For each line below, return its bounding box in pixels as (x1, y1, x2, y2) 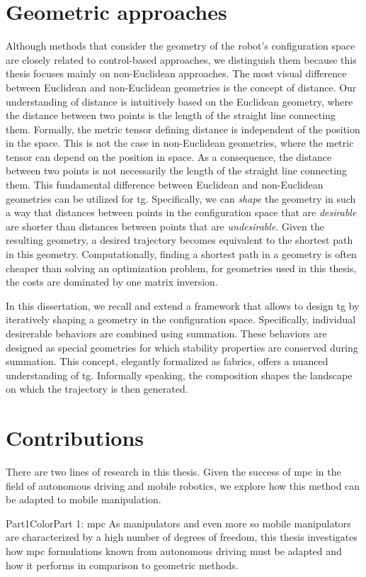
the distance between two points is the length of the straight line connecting (6, 108, 336, 123)
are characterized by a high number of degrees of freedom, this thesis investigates (6, 530, 358, 544)
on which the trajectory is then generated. (6, 381, 188, 396)
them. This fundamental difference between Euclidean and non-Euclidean (6, 177, 324, 192)
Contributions (6, 423, 144, 452)
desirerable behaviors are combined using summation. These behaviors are (6, 326, 327, 340)
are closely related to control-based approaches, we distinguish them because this (6, 52, 357, 67)
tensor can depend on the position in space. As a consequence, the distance (6, 149, 332, 164)
